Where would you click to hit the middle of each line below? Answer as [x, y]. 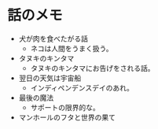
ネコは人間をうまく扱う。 [72, 48]
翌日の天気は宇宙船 [50, 78]
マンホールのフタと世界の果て [67, 117]
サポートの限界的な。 [65, 107]
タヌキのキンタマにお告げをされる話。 [92, 68]
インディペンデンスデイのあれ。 [82, 87]
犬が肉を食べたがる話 [53, 39]
